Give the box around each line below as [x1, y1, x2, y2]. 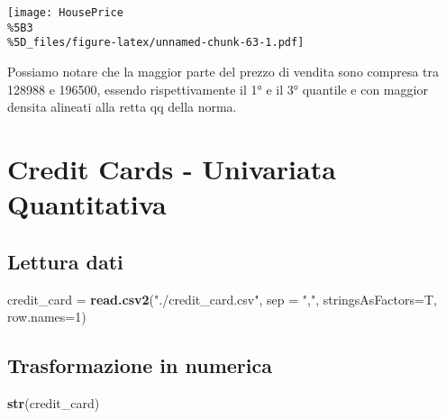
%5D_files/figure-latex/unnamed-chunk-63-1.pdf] [7, 36, 305, 50]
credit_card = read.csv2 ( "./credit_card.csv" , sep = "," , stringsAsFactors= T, [7, 289, 437, 308]
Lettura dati [7, 247, 123, 275]
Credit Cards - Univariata [7, 150, 336, 187]
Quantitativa [7, 186, 167, 223]
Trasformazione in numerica [7, 351, 272, 379]
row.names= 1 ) [7, 307, 86, 326]
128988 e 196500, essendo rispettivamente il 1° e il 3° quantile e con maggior [7, 79, 428, 98]
